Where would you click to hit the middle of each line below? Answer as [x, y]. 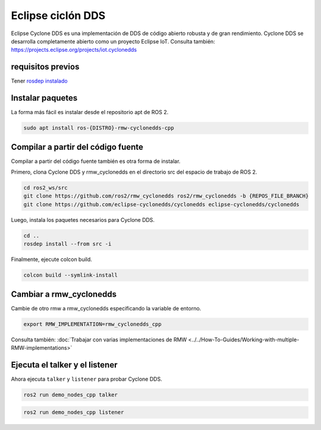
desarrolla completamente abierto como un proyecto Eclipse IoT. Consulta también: [113, 41]
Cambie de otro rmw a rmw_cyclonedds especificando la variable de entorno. [106, 308]
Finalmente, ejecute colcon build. [51, 259]
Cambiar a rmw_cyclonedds [64, 294]
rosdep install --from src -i [67, 244]
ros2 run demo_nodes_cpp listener [74, 412]
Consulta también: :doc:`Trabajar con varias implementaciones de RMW [99, 340]
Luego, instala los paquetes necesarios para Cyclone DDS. [83, 219]
